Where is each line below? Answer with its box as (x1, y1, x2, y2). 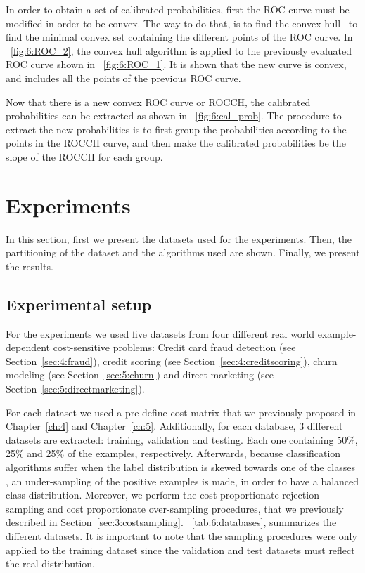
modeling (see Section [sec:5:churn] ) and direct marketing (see (6, 367, 274, 382)
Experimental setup (6, 293, 152, 315)
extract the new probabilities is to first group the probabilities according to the (6, 121, 347, 136)
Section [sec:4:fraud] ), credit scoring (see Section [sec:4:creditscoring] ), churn (6, 353, 338, 368)
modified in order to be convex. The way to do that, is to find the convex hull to (6, 15, 358, 30)
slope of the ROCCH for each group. (6, 149, 163, 164)
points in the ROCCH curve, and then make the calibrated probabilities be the (6, 136, 346, 150)
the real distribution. (6, 556, 95, 571)
